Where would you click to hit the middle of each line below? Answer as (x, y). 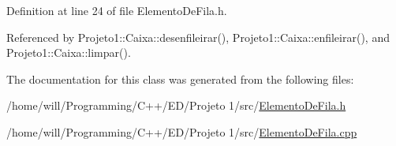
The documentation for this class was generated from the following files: (180, 79)
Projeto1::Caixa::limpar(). (69, 52)
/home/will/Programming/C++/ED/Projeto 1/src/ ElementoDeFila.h (176, 105)
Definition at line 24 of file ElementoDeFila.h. (117, 10)
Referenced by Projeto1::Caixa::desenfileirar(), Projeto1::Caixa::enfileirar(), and (198, 37)
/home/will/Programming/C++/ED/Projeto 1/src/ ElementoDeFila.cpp (182, 131)
